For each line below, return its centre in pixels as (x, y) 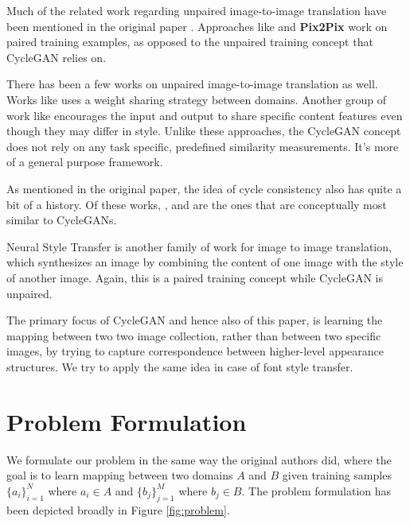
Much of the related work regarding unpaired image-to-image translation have (197, 10)
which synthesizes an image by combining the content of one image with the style (205, 262)
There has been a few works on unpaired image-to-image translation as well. (192, 84)
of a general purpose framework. (85, 162)
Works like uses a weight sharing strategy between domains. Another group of (197, 99)
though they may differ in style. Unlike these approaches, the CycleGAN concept (204, 131)
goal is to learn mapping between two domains (120, 475)
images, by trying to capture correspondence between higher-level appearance (195, 351)
